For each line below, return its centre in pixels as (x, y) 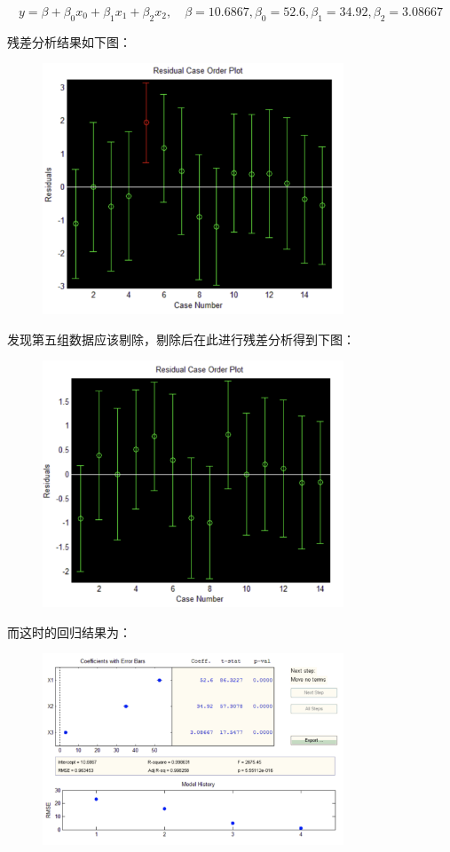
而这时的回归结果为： (69, 631)
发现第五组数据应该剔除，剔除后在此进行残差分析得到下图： (181, 339)
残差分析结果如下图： (69, 41)
